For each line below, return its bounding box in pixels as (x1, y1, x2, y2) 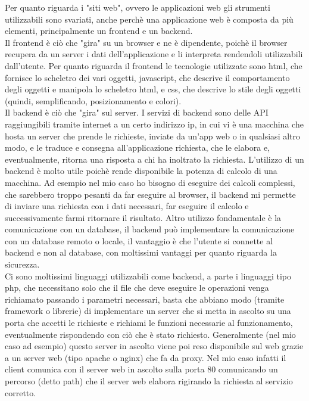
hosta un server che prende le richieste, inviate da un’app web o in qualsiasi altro (5, 129, 301, 142)
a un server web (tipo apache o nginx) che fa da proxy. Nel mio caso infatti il (5, 351, 286, 363)
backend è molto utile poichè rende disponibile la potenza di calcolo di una (5, 164, 277, 177)
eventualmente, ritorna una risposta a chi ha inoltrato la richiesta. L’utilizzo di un (5, 153, 304, 165)
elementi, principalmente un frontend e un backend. (5, 24, 193, 37)
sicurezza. (5, 258, 40, 271)
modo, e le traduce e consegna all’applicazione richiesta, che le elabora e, (5, 141, 270, 154)
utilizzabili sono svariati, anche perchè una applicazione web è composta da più (5, 13, 294, 25)
